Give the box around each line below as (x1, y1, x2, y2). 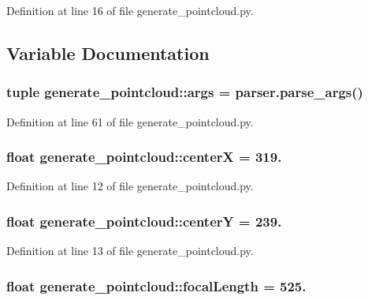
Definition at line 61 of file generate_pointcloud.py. (6, 113, 254, 129)
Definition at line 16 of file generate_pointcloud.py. (6, 2, 254, 18)
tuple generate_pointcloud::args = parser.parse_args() (6, 82, 363, 102)
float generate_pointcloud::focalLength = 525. (6, 276, 307, 295)
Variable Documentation (6, 40, 210, 65)
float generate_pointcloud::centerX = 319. (6, 147, 282, 167)
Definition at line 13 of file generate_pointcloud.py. (6, 242, 254, 259)
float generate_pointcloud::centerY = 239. (6, 211, 282, 231)
